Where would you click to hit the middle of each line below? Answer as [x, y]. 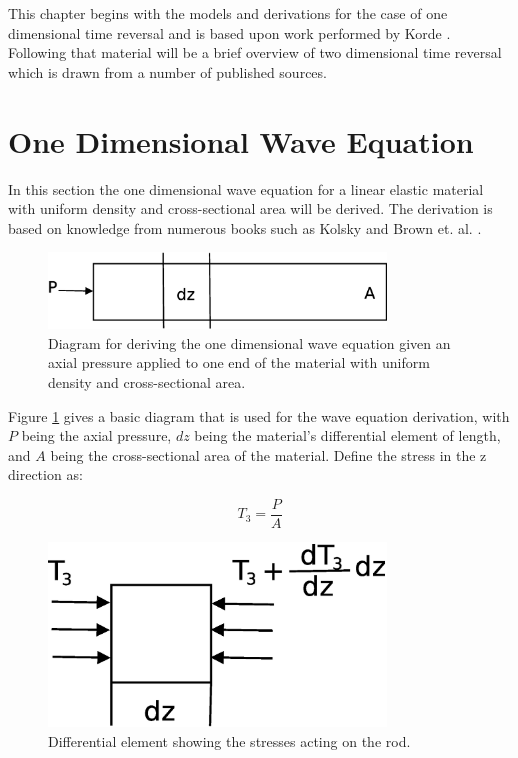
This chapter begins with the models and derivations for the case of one [228, 13]
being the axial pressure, [96, 435]
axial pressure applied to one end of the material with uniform [239, 362]
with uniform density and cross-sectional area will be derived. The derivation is [250, 208]
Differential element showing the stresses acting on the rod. [229, 740]
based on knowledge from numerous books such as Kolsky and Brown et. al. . [245, 227]
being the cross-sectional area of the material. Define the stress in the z [268, 454]
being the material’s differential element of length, [347, 435]
